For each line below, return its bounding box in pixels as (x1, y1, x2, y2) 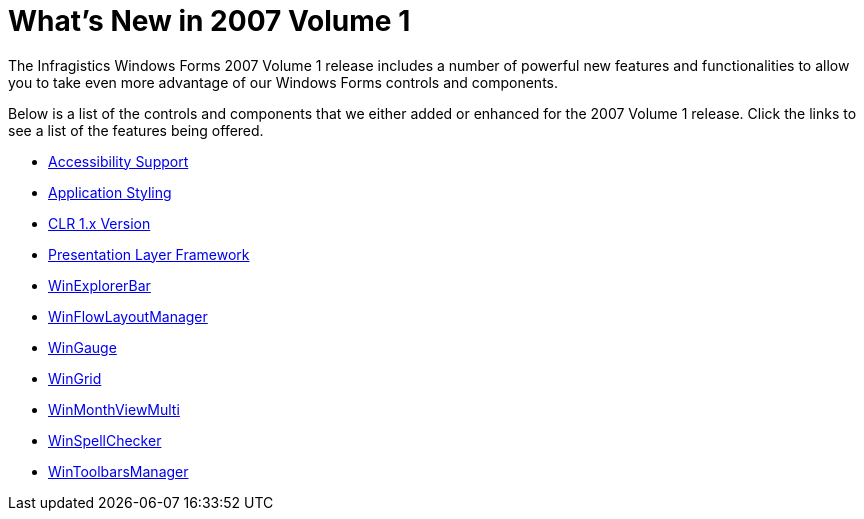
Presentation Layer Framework (48, 245, 250, 263)
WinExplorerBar (48, 276, 151, 294)
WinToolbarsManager (48, 462, 189, 480)
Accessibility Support (48, 152, 189, 170)
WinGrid (48, 369, 102, 387)
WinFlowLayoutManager (48, 307, 208, 325)
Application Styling (48, 183, 172, 201)
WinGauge (48, 338, 117, 356)
